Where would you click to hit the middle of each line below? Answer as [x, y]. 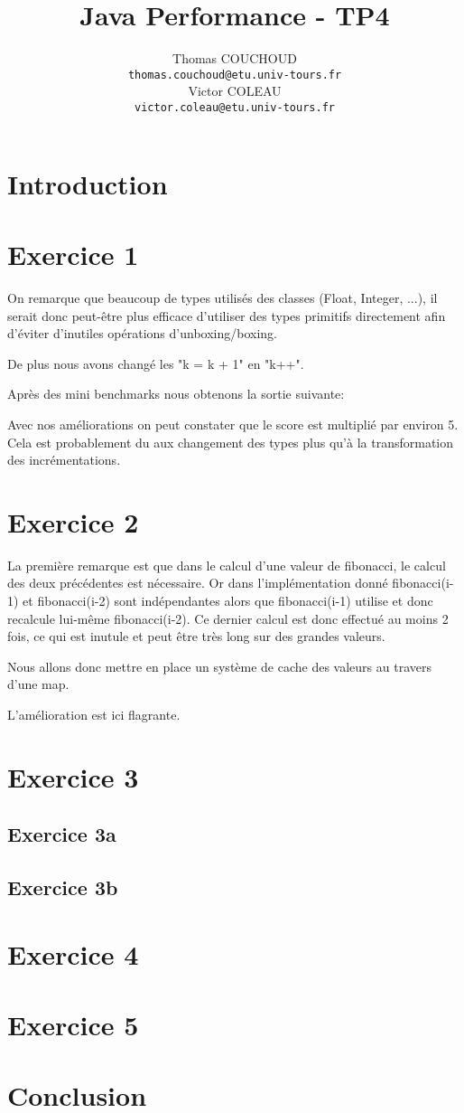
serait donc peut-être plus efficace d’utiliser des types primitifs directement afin [227, 315]
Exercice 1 [73, 254]
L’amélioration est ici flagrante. [94, 714]
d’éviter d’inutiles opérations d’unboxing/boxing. [142, 333]
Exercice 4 [73, 953]
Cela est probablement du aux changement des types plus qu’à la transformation [231, 442]
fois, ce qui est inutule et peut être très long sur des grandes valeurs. [196, 636]
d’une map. [38, 684]
